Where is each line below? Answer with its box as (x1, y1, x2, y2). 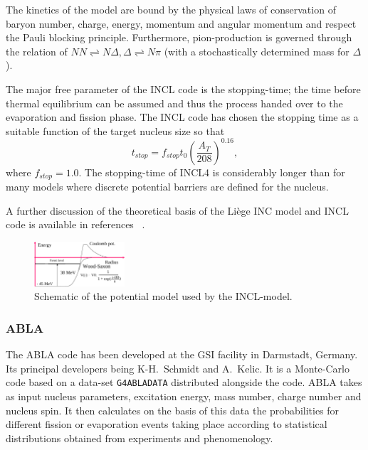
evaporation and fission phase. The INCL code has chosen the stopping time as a (6, 109, 359, 124)
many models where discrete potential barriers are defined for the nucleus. (6, 179, 329, 194)
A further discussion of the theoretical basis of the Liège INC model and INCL (6, 203, 349, 218)
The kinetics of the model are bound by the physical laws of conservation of (6, 2, 336, 16)
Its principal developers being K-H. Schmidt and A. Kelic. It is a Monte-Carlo (6, 360, 349, 375)
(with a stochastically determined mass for (164, 43, 349, 58)
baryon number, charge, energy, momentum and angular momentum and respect (6, 16, 357, 31)
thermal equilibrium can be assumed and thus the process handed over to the (6, 95, 343, 110)
